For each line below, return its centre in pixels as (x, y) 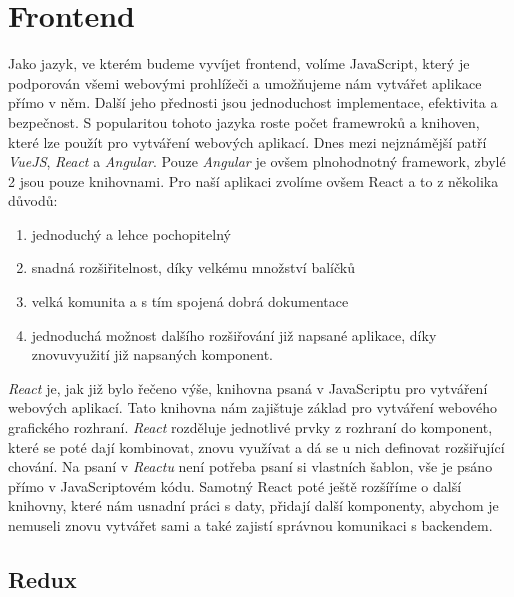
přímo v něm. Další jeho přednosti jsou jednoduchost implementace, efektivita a (253, 102)
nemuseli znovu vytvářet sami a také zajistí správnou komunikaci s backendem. (250, 525)
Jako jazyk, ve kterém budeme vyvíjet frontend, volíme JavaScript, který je (239, 63)
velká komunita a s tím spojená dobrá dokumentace (190, 301)
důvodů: (33, 200)
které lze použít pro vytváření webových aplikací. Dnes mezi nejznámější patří (247, 141)
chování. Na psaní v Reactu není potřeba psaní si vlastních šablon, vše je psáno (250, 466)
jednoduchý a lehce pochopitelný (131, 233)
